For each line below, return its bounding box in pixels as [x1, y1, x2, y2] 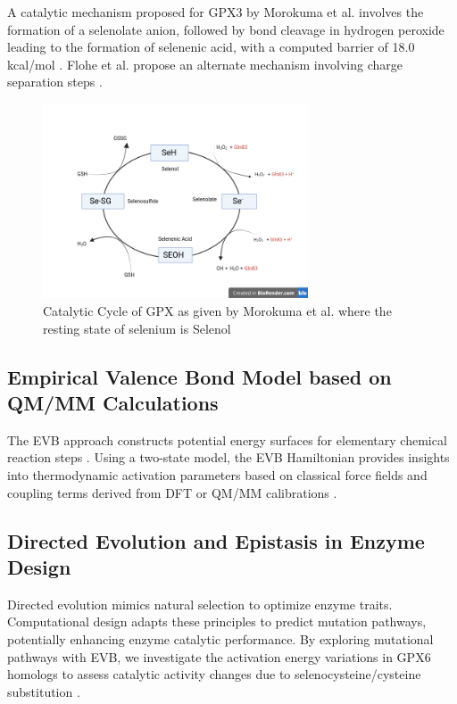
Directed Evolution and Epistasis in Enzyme [7, 526, 425, 554]
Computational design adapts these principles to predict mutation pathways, [7, 612, 427, 631]
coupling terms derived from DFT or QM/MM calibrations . [7, 483, 337, 501]
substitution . [7, 682, 80, 700]
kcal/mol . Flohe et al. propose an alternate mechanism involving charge [7, 54, 403, 73]
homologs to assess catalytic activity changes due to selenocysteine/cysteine [7, 665, 421, 683]
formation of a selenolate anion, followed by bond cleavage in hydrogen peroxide [7, 20, 445, 38]
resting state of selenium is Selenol [43, 319, 231, 337]
